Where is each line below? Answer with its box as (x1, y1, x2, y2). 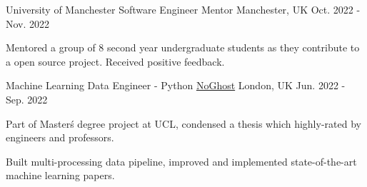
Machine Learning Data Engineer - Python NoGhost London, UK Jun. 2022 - (6, 78, 346, 93)
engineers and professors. (6, 130, 114, 145)
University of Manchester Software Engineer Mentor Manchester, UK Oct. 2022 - (6, 2, 361, 16)
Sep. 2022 (6, 91, 48, 106)
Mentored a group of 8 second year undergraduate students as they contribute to (6, 40, 360, 55)
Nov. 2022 (6, 16, 50, 31)
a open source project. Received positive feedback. (6, 54, 225, 69)
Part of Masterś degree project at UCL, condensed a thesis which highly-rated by (6, 116, 361, 131)
